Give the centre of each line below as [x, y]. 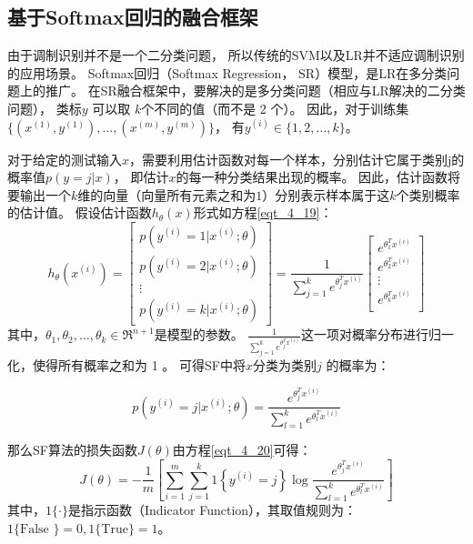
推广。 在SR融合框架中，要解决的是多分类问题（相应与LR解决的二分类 [255, 91]
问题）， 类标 [45, 108]
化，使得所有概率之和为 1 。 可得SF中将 [126, 365]
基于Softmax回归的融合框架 [133, 17]
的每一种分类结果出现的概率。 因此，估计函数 [312, 177]
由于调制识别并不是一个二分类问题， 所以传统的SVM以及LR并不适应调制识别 [236, 55]
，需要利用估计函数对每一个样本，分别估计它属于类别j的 [297, 159]
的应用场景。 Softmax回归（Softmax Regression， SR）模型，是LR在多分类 [227, 72]
